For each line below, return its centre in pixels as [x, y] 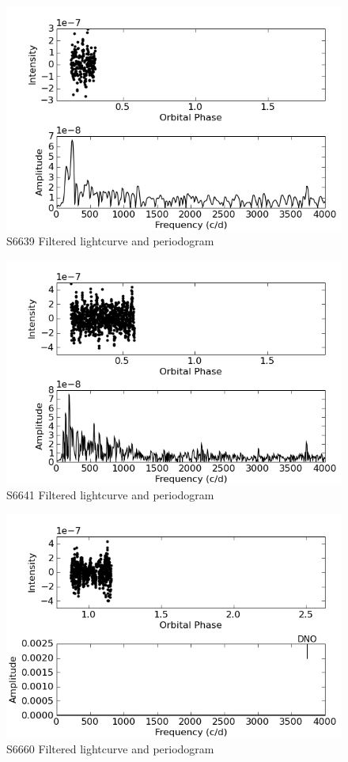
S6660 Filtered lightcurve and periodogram [110, 748]
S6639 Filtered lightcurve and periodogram [110, 241]
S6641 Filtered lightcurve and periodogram [110, 495]
